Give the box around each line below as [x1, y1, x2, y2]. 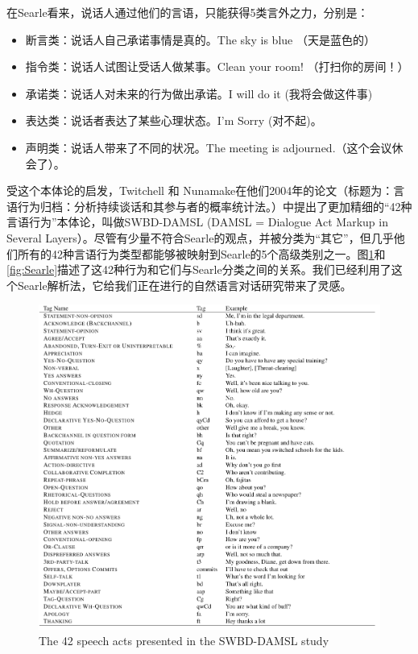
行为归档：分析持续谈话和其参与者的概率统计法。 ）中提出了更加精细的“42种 [17, 197, 412, 214]
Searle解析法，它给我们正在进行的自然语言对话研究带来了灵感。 [17, 276, 352, 293]
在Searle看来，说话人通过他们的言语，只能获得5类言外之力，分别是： [6, 4, 369, 20]
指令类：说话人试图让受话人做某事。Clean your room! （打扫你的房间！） [25, 58, 409, 75]
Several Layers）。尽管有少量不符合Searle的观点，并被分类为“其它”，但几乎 [6, 229, 394, 246]
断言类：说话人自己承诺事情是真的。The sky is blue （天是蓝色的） [25, 31, 375, 48]
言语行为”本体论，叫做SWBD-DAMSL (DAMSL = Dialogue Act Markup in [6, 213, 388, 230]
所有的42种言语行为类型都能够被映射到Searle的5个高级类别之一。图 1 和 [17, 245, 386, 262]
